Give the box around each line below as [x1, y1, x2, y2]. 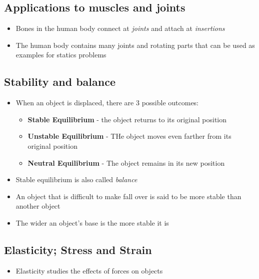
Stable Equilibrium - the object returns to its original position [27, 114, 227, 124]
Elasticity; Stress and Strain [4, 242, 152, 257]
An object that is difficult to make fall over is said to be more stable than [15, 191, 241, 201]
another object [15, 201, 60, 211]
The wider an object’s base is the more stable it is [15, 217, 169, 228]
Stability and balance [4, 74, 115, 89]
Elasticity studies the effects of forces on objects [15, 265, 163, 276]
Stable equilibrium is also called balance [15, 174, 137, 185]
